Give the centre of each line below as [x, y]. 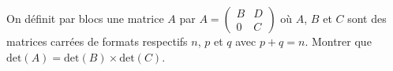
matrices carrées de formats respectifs [97, 41]
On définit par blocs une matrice [85, 18]
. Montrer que [338, 41]
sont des [367, 18]
